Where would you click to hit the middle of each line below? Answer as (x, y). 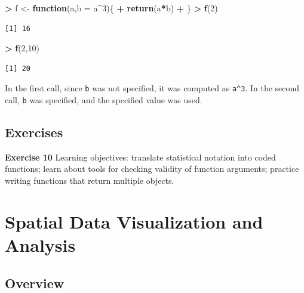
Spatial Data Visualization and (134, 221)
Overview (35, 283)
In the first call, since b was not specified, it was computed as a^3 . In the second (152, 88)
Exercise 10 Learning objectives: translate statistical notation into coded (140, 157)
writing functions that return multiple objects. (90, 181)
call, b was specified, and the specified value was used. (104, 100)
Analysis (40, 245)
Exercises (34, 132)
